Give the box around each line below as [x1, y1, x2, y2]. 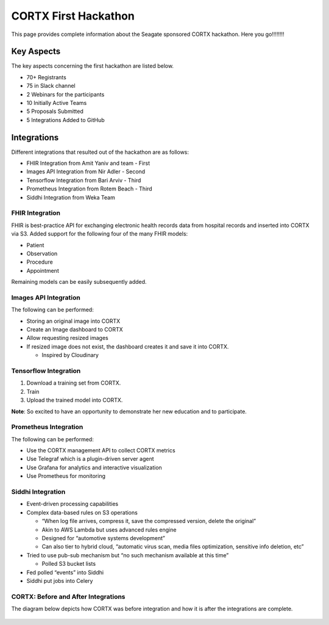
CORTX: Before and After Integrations [11, 592, 126, 601]
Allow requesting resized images [26, 334, 109, 342]
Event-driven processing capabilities [26, 500, 119, 508]
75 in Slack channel [26, 82, 76, 90]
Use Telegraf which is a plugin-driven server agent [26, 455, 154, 463]
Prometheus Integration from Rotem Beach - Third [26, 185, 152, 192]
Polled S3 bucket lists [41, 560, 96, 568]
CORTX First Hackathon [11, 9, 135, 23]
